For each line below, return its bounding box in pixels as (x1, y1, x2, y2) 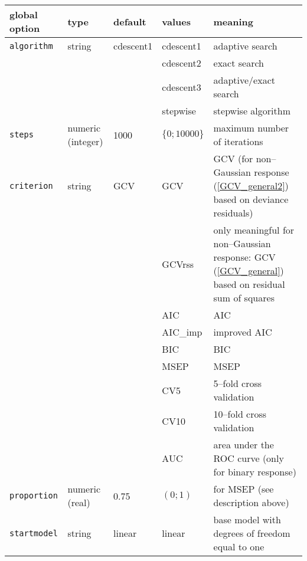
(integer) (67, 134, 103, 148)
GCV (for (213, 152, 253, 165)
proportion (9, 491, 58, 500)
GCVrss (162, 257, 194, 271)
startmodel (9, 528, 58, 538)
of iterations (213, 134, 263, 148)
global (9, 8, 38, 21)
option (9, 21, 40, 35)
